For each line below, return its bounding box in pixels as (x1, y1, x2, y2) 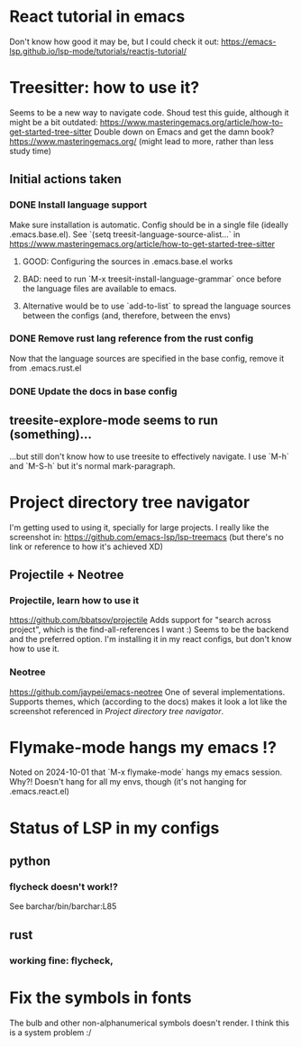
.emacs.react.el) (9, 786, 70, 797)
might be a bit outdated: (9, 116, 98, 127)
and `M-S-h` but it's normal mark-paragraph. (9, 460, 176, 471)
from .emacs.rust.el (9, 363, 82, 373)
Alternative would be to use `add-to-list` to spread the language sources (22, 300, 291, 311)
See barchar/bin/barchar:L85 (9, 901, 117, 912)
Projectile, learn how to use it (9, 593, 140, 606)
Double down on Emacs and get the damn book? (94, 126, 275, 137)
